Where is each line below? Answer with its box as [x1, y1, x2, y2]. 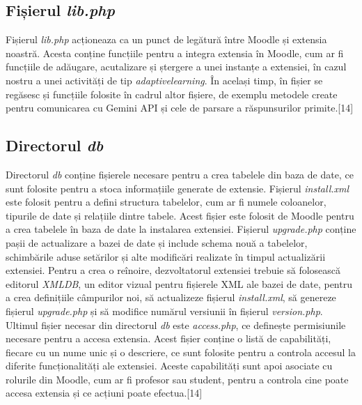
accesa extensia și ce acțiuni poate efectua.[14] [6, 385, 203, 400]
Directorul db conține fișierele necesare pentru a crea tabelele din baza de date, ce [6, 167, 354, 181]
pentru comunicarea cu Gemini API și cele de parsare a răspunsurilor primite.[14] [6, 100, 354, 115]
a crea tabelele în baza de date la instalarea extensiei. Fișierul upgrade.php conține [6, 222, 356, 236]
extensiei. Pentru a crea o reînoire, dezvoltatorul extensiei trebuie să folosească [6, 263, 341, 277]
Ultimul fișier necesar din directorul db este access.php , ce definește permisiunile [6, 317, 346, 332]
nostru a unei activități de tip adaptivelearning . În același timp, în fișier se [6, 72, 323, 87]
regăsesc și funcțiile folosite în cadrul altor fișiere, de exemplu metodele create [6, 86, 338, 101]
